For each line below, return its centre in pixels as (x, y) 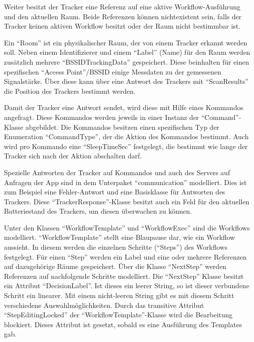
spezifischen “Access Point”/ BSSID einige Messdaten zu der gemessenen (113, 71)
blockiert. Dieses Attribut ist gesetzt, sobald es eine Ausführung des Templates (123, 324)
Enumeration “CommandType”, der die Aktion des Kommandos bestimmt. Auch (126, 136)
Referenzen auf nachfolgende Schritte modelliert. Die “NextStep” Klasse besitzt (124, 276)
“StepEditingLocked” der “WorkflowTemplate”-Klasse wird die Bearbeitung (118, 315)
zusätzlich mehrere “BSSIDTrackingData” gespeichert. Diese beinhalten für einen (127, 61)
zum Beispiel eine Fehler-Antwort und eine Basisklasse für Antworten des (115, 192)
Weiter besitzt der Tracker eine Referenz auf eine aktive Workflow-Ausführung (122, 6)
